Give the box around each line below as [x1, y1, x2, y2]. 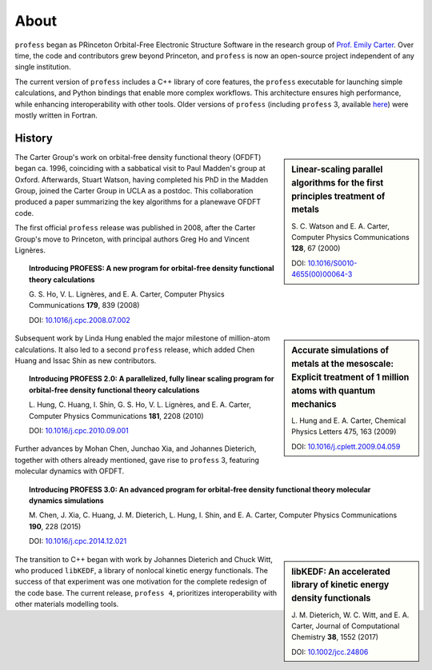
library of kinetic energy [291, 580, 390, 591]
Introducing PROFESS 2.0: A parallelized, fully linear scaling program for [29, 374, 274, 384]
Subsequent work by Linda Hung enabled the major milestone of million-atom [14, 333, 270, 343]
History [14, 131, 54, 145]
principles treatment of [291, 190, 386, 201]
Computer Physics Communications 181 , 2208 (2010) [29, 411, 204, 421]
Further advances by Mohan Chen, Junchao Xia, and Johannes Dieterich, [14, 444, 257, 453]
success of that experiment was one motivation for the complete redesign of [14, 576, 267, 587]
